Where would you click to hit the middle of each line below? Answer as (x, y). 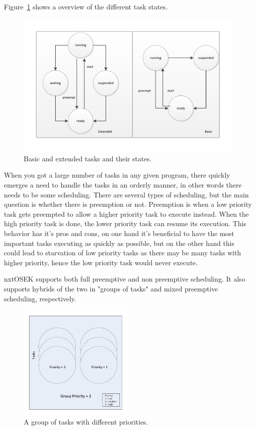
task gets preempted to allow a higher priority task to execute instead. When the (127, 214)
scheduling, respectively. (40, 298)
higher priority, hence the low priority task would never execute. (101, 262)
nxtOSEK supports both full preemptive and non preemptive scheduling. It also (125, 279)
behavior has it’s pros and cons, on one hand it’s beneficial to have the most (119, 233)
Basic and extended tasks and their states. (88, 158)
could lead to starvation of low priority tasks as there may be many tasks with (123, 253)
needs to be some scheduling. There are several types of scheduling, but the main (127, 194)
